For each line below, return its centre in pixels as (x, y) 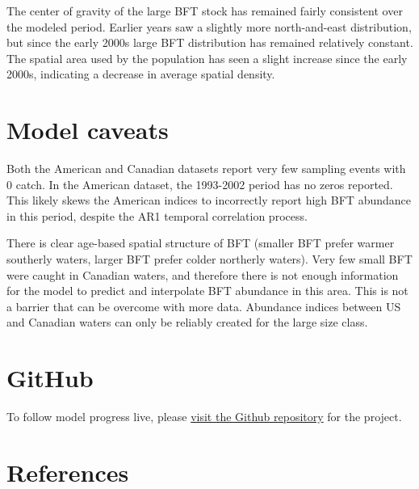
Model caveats (88, 130)
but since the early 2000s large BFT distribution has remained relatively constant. (210, 42)
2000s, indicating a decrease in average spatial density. (141, 74)
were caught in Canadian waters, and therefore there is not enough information (203, 274)
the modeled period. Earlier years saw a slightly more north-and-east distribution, (209, 26)
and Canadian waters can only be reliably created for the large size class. (187, 322)
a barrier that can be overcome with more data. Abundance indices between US (204, 306)
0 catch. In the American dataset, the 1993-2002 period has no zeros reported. (200, 184)
